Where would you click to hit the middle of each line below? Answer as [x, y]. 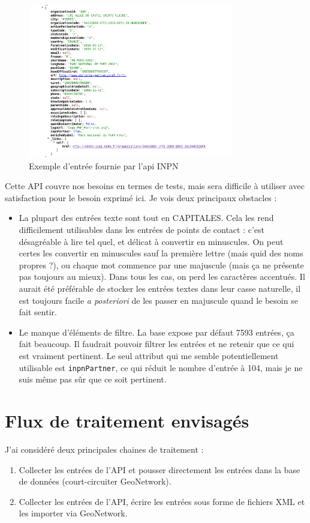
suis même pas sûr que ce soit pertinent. [93, 379]
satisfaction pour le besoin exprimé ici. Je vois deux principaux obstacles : [141, 197]
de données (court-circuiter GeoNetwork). [95, 481]
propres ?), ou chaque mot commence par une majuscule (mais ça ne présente [161, 265]
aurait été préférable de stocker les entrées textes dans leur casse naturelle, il [160, 289]
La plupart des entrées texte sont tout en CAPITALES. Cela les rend [146, 218]
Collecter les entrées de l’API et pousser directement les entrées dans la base [159, 469]
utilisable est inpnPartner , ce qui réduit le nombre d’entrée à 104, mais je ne [161, 367]
